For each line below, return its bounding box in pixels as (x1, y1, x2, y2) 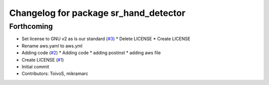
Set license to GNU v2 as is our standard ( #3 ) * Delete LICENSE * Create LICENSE (21, 36, 191, 42)
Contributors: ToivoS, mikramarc (21, 71, 88, 77)
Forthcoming (9, 22, 53, 31)
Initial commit (21, 64, 49, 70)
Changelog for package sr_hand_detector (9, 7, 186, 18)
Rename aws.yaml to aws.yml (21, 43, 83, 49)
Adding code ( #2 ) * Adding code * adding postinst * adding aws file (21, 50, 161, 56)
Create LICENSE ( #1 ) (21, 57, 64, 63)
